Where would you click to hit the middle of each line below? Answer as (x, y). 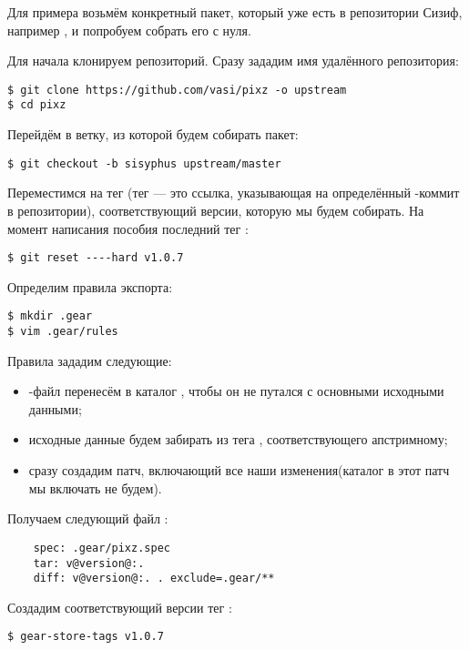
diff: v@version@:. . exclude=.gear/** (154, 579)
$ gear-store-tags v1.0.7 (86, 637)
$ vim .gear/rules (63, 332)
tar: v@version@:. (89, 563)
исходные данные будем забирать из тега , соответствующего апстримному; (238, 439)
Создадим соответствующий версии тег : (120, 607)
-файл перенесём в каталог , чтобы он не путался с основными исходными (236, 391)
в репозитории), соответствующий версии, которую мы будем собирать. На (216, 210)
